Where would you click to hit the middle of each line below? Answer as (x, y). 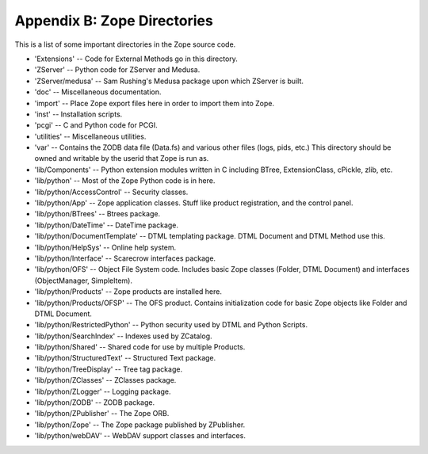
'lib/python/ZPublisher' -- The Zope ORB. (102, 414)
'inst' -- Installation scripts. (78, 114)
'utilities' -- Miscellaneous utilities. (90, 136)
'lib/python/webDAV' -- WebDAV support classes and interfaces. (140, 436)
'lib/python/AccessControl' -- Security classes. (111, 192)
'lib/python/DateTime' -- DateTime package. (106, 225)
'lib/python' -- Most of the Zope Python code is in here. (125, 181)
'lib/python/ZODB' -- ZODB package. (94, 402)
